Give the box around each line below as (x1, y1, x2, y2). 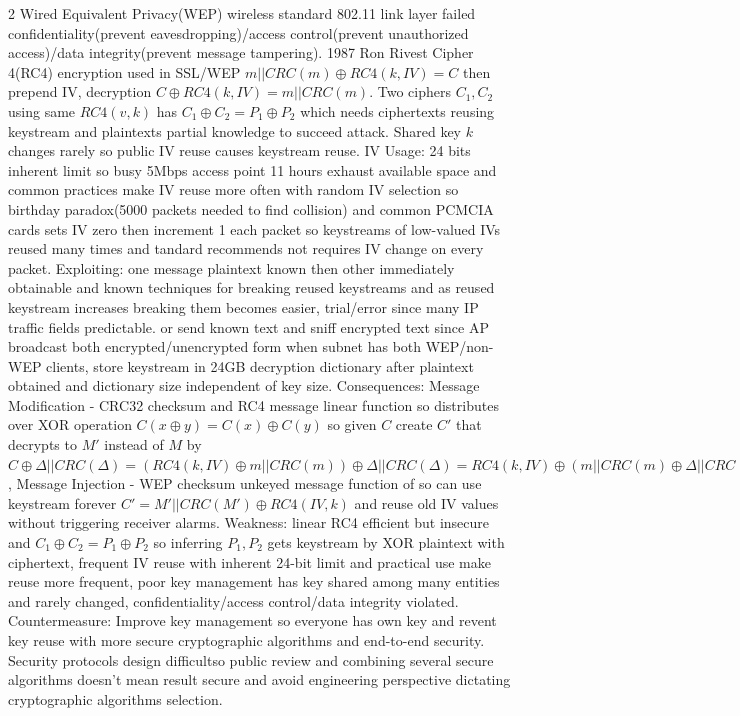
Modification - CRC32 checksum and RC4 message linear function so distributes (8, 394, 499, 415)
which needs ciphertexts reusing (300, 100, 495, 121)
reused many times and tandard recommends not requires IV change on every (8, 238, 484, 259)
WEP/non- (425, 336, 494, 357)
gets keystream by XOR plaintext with (267, 532, 505, 553)
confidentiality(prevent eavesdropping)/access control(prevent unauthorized (8, 22, 469, 43)
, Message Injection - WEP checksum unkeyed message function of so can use (8, 473, 482, 494)
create (395, 414, 433, 435)
